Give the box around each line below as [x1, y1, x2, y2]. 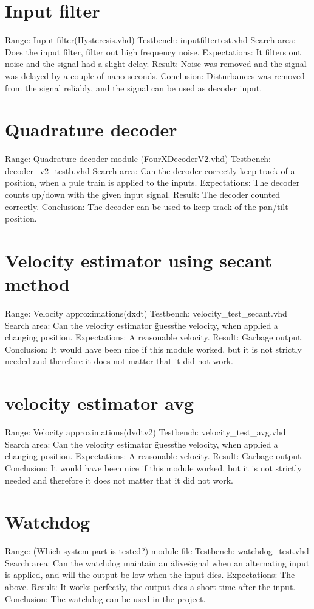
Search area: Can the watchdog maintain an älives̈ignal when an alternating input [5, 556, 310, 569]
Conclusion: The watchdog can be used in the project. [5, 592, 206, 605]
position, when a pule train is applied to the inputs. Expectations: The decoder [5, 176, 300, 189]
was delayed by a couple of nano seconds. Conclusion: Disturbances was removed [5, 69, 305, 82]
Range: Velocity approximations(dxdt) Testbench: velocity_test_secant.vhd [5, 307, 287, 320]
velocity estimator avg [5, 390, 194, 415]
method [5, 272, 70, 297]
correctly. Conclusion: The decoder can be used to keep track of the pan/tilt [5, 200, 288, 213]
